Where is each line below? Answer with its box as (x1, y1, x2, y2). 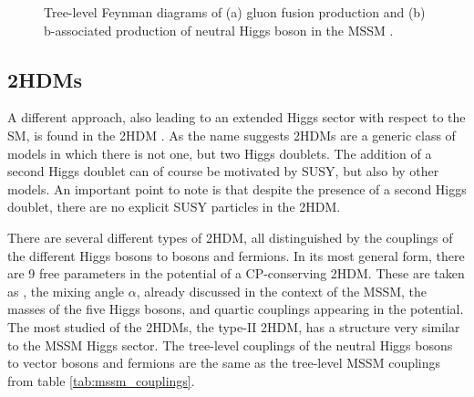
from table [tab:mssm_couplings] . (7, 371, 195, 390)
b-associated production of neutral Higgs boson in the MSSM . (44, 20, 394, 39)
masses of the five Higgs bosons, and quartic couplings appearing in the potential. (7, 299, 464, 319)
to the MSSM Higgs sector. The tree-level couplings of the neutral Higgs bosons (7, 335, 453, 354)
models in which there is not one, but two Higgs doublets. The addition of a (7, 143, 432, 162)
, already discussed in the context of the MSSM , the (136, 281, 428, 300)
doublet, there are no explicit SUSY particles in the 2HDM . (7, 197, 341, 216)
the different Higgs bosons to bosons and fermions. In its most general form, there (7, 246, 465, 265)
